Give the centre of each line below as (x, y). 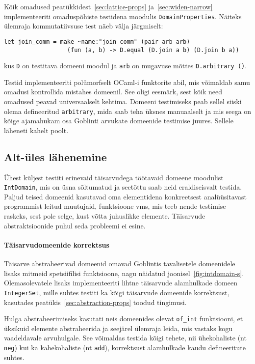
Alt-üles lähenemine (55, 156)
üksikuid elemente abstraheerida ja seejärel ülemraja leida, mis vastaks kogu (118, 328)
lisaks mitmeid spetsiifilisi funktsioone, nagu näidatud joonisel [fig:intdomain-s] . (124, 273)
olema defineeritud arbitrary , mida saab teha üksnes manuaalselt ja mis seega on (127, 111)
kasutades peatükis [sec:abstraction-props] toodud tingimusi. (95, 302)
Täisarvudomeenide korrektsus (57, 244)
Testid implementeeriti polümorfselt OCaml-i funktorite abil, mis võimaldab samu (127, 82)
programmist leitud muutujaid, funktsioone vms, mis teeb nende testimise (115, 206)
